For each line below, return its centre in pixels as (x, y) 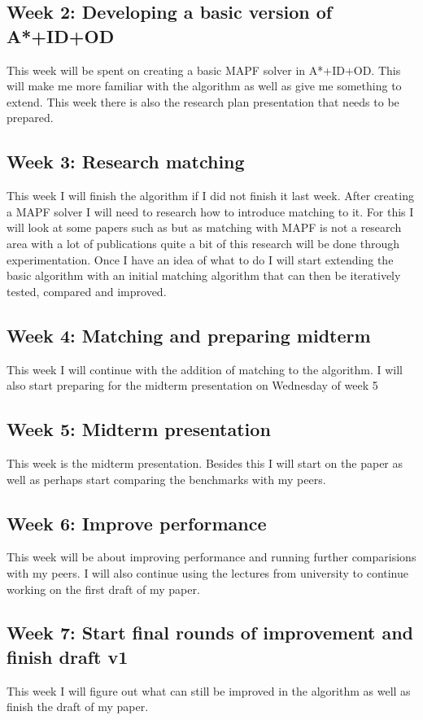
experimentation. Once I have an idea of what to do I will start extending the (200, 259)
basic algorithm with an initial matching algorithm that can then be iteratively (204, 275)
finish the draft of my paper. (78, 707)
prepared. (30, 118)
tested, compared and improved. (87, 291)
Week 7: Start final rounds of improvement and (210, 633)
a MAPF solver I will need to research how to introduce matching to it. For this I (210, 211)
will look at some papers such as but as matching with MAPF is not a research (204, 227)
